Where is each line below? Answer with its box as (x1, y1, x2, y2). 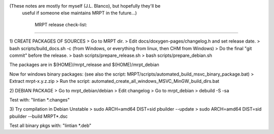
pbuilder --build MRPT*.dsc (9, 113, 68, 119)
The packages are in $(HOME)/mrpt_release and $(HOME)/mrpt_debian (9, 61, 159, 68)
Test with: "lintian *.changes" (9, 96, 70, 103)
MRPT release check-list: (35, 21, 87, 27)
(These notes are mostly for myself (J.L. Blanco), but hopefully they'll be (9, 3, 161, 9)
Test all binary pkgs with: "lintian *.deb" (9, 122, 91, 129)
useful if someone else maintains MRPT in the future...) (22, 10, 137, 16)
